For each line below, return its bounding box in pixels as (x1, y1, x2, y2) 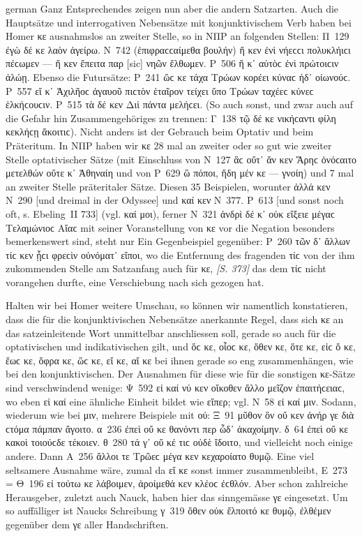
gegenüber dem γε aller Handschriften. (6, 516, 169, 531)
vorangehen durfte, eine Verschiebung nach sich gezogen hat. (6, 274, 264, 289)
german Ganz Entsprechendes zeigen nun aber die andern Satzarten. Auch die (6, 1, 339, 15)
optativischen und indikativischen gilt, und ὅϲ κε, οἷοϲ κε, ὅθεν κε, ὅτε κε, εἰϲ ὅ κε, (6, 339, 356, 354)
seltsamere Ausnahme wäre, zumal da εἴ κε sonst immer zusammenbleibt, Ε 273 (6, 462, 347, 477)
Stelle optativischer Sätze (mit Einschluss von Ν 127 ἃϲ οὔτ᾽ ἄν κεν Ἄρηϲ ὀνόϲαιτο (6, 151, 357, 166)
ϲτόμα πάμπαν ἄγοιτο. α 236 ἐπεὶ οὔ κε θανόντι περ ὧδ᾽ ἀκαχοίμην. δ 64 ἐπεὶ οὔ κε (6, 421, 349, 435)
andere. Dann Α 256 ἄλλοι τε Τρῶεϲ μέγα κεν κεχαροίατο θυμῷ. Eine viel (6, 449, 315, 463)
